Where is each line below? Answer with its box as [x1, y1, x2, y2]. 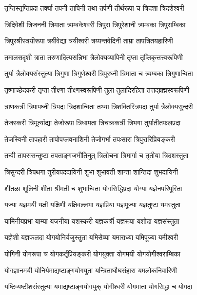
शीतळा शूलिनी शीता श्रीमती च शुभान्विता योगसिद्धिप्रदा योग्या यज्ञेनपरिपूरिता [4, 183, 182, 193]
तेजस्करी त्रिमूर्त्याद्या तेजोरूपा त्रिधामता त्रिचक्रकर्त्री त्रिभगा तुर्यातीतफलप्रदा [4, 118, 181, 128]
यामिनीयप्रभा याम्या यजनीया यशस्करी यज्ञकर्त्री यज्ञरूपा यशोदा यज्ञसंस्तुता [4, 216, 179, 226]
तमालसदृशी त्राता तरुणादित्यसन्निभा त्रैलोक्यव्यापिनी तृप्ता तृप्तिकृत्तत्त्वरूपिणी [4, 52, 183, 62]
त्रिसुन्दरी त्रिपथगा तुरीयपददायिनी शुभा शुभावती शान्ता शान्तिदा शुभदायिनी [4, 166, 178, 177]
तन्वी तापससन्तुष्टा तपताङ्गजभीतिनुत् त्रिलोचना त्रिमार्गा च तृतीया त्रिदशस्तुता [4, 150, 189, 160]
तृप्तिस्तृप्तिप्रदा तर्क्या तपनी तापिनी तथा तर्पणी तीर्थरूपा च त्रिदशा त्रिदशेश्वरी [4, 3, 184, 13]
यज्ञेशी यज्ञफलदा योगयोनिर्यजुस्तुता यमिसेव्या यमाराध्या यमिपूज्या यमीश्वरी [4, 232, 178, 242]
